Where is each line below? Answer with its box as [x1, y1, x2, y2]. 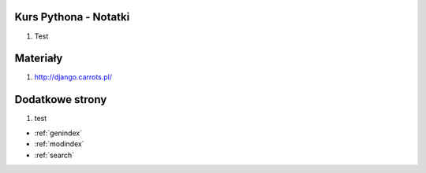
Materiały [14, 52, 63, 65]
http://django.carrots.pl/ [34, 72, 113, 82]
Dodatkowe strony [14, 93, 107, 106]
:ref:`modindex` [34, 139, 84, 149]
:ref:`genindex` [34, 128, 83, 138]
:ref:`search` [34, 150, 75, 160]
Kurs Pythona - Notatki [14, 10, 130, 24]
